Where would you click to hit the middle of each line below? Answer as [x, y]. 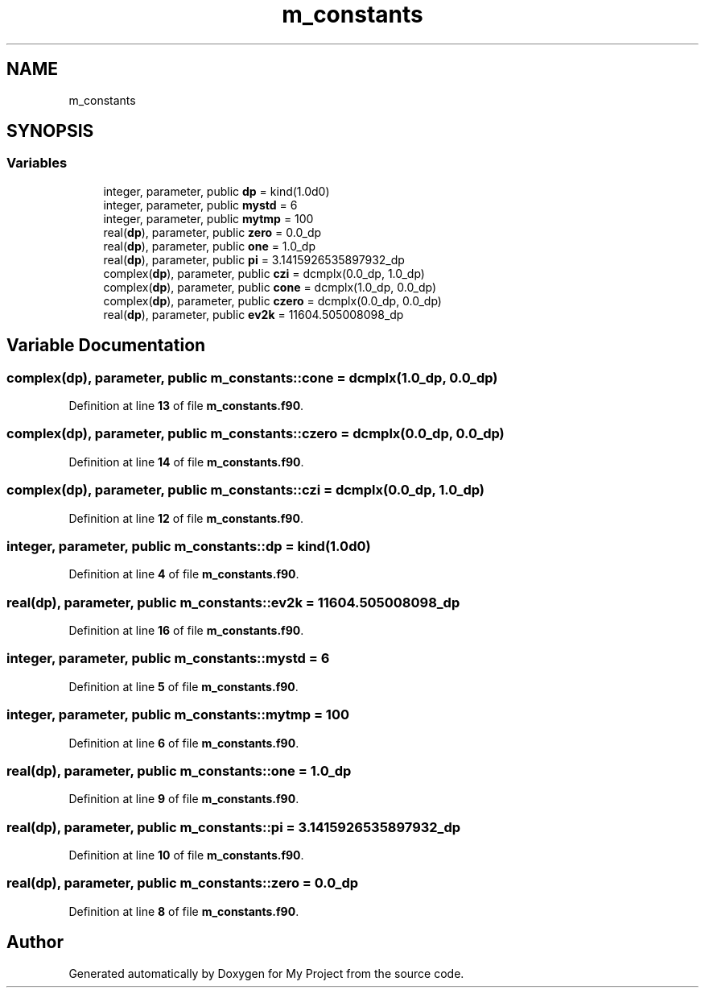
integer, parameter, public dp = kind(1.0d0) [216, 191]
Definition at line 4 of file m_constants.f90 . [184, 574]
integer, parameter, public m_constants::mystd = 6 [168, 659]
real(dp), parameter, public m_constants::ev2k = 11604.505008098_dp [233, 602]
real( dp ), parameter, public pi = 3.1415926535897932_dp [254, 259]
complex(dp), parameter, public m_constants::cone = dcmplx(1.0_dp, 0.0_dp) [252, 377]
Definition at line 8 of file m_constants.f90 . [184, 911]
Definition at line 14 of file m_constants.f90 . [186, 462]
